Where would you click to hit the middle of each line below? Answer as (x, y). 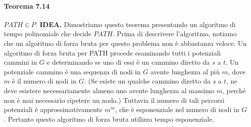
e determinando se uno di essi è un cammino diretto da (128, 62)
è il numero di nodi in (44, 81)
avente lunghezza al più (185, 71)
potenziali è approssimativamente (53, 109)
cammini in (21, 62)
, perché (234, 90)
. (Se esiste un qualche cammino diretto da (147, 81)
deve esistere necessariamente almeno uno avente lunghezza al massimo (109, 90)
